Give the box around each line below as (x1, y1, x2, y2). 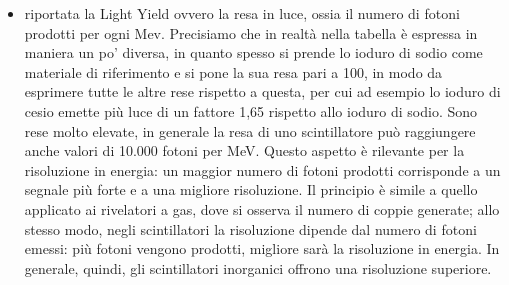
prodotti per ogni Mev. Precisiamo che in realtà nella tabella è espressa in (24, 22, 478, 43)
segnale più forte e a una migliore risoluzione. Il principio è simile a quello (24, 179, 478, 200)
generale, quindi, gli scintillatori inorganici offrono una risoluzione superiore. (24, 257, 492, 278)
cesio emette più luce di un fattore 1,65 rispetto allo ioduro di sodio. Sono (24, 100, 478, 121)
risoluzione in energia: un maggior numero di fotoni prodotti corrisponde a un (24, 159, 501, 180)
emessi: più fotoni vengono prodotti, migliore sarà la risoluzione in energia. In (24, 238, 500, 259)
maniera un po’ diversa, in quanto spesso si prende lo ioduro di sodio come (24, 42, 483, 63)
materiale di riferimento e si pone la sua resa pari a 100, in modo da (24, 61, 443, 82)
